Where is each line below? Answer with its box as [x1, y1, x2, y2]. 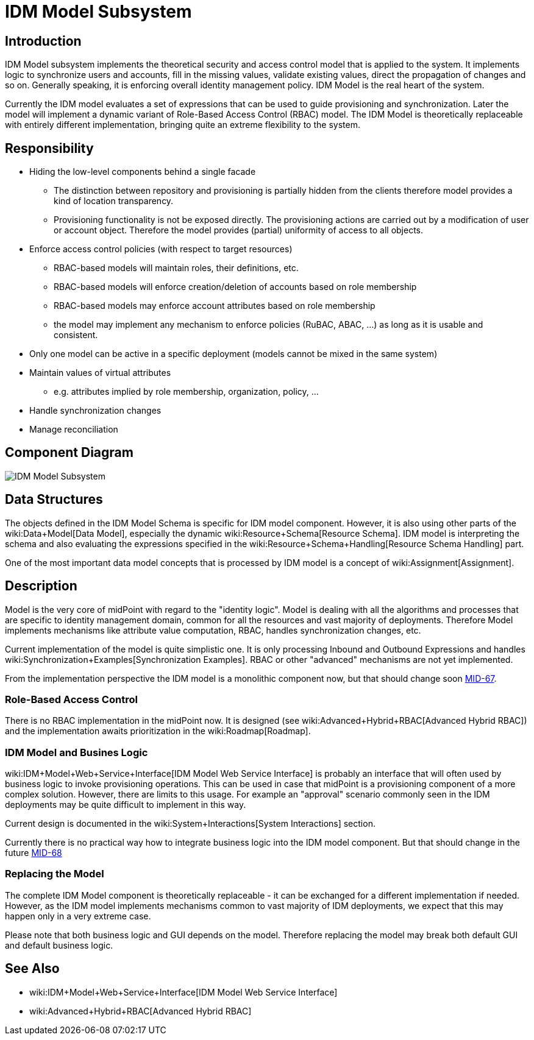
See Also [5, 961, 60, 977]
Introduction [5, 33, 82, 49]
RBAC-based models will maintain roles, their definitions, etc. [54, 263, 299, 274]
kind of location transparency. [54, 196, 174, 207]
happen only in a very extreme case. [5, 910, 151, 921]
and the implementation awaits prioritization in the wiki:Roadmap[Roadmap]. [5, 726, 311, 737]
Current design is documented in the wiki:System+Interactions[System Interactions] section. [5, 818, 376, 829]
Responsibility [5, 140, 94, 156]
